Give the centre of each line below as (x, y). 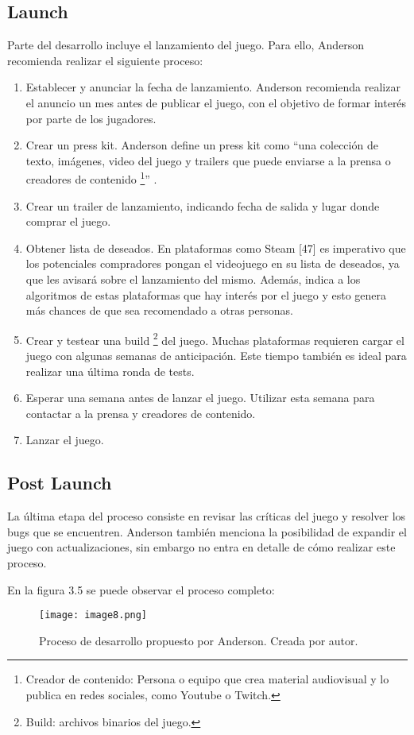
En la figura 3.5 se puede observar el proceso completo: (141, 589)
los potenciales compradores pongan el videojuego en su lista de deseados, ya (213, 263)
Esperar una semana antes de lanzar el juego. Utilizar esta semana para (200, 398)
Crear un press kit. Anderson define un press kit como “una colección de (202, 145)
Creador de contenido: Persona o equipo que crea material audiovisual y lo (207, 679)
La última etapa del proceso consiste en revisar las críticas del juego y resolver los (207, 516)
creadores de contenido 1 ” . (91, 178)
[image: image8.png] (93, 615)
